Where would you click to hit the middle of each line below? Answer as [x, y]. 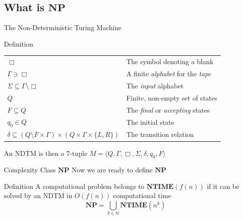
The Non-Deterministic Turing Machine [63, 27]
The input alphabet [155, 85]
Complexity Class [30, 170]
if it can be [223, 186]
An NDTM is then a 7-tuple [46, 153]
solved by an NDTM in [38, 195]
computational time [142, 195]
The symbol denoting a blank [170, 61]
